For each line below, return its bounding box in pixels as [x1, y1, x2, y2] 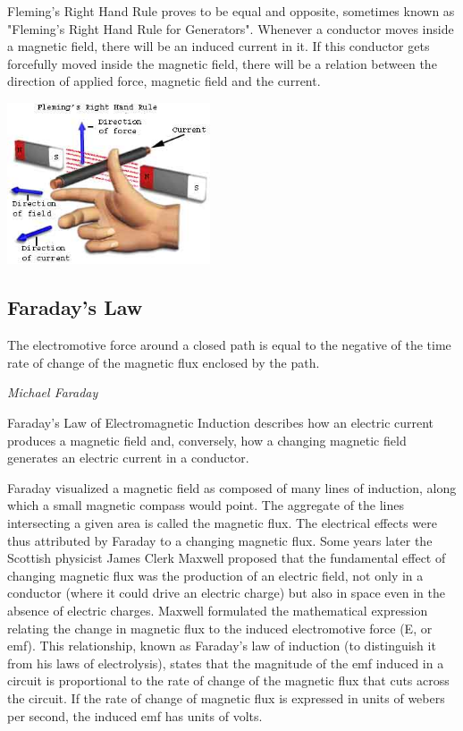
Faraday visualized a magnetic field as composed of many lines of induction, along [7, 478, 457, 497]
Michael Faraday [7, 383, 98, 402]
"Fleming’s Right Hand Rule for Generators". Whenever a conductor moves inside [7, 19, 454, 38]
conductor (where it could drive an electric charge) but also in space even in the [7, 583, 445, 602]
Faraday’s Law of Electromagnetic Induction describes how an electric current [7, 413, 434, 432]
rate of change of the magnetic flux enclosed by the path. [7, 353, 320, 371]
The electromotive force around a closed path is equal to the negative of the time [7, 336, 451, 354]
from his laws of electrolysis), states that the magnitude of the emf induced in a [7, 653, 444, 672]
